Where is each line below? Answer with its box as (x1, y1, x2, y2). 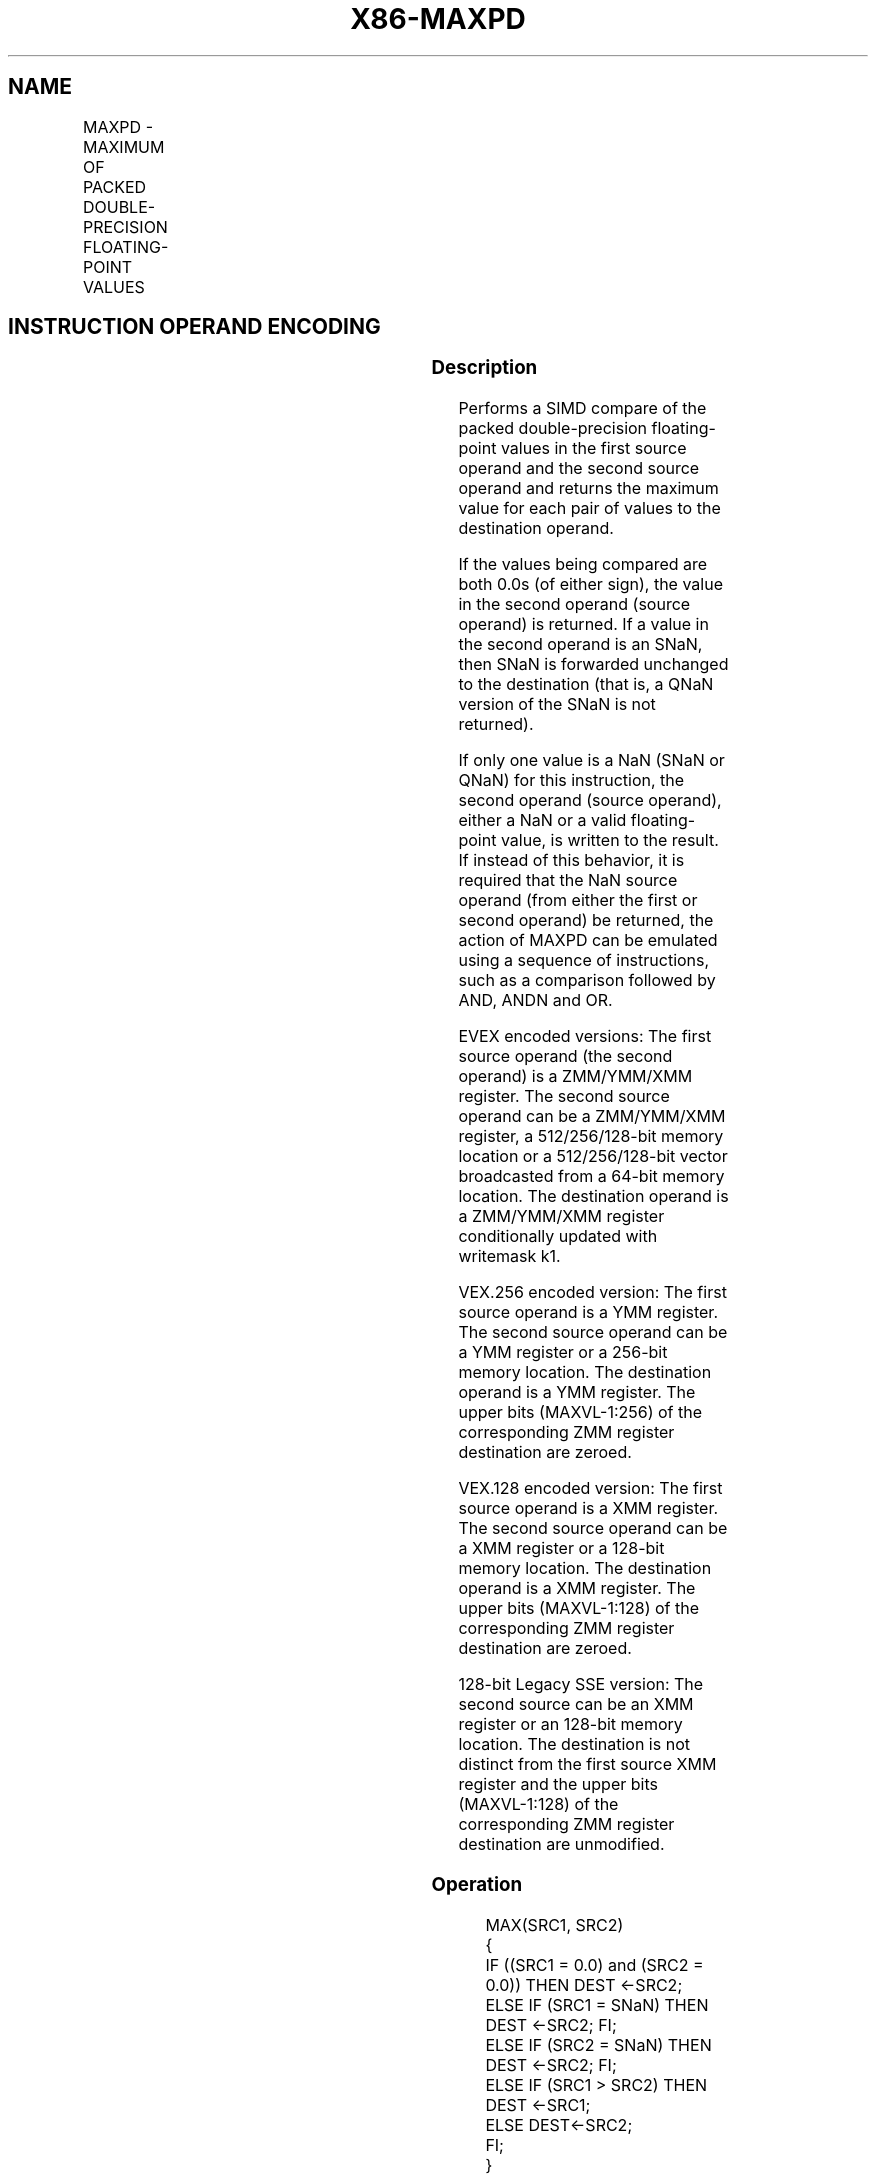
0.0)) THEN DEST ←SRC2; (485, 1974, 683, 1995)
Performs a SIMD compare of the (458, 398, 707, 419)
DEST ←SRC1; (485, 2094, 591, 2115)
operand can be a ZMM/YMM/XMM (458, 1106, 726, 1127)
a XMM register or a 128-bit (458, 1538, 665, 1559)
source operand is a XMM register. (458, 1498, 719, 1519)
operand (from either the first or (458, 890, 698, 911)
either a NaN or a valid (458, 810, 627, 831)
